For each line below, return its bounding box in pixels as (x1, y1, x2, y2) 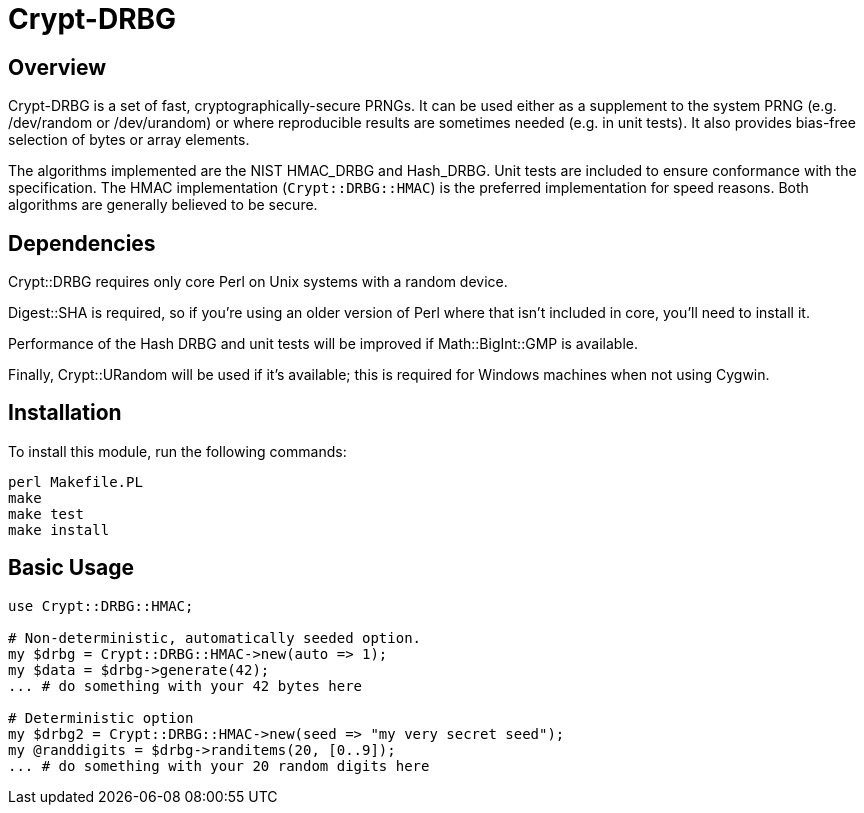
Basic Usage (8, 555, 134, 581)
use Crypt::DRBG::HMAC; (8, 597, 194, 614)
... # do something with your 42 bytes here (8, 677, 363, 694)
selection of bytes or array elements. (8, 131, 250, 149)
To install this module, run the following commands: (8, 442, 347, 460)
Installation (8, 400, 122, 426)
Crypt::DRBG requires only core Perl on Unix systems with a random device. (8, 273, 508, 291)
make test (8, 505, 84, 522)
